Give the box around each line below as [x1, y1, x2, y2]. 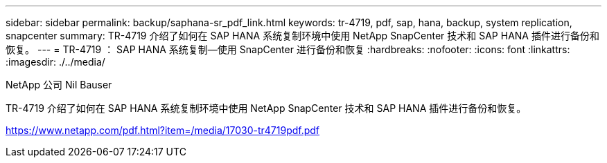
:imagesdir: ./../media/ [6, 56, 105, 68]
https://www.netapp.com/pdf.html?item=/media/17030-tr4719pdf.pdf [6, 124, 320, 136]
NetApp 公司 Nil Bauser [6, 79, 112, 90]
